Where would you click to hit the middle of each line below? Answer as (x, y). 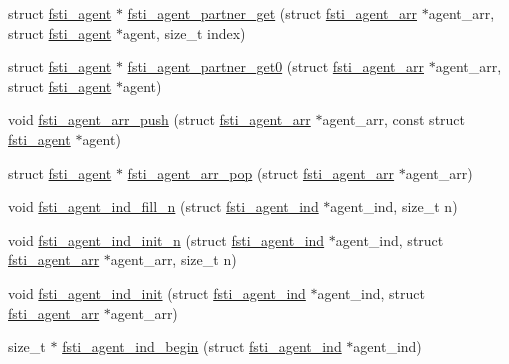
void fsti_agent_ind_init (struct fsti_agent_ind (157, 292)
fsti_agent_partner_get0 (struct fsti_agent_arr (276, 66)
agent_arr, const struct (394, 119)
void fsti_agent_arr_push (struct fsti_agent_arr (159, 119)
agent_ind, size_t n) (394, 206)
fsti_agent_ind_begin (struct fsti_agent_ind (202, 346)
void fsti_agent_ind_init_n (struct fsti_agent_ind (166, 239)
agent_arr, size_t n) (173, 259)
